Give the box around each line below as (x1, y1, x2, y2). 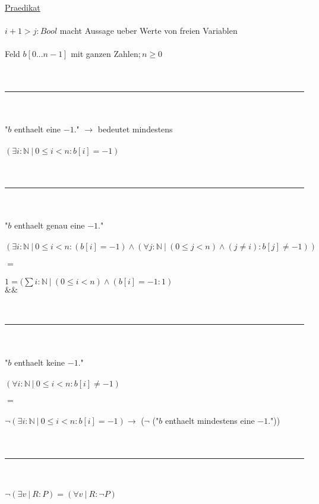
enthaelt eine (14, 123, 61, 135)
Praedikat (5, 1, 40, 13)
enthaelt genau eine (14, 218, 85, 231)
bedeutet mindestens (97, 123, 173, 135)
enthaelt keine (14, 356, 65, 368)
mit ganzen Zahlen (71, 47, 138, 60)
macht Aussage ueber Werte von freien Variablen (59, 24, 238, 37)
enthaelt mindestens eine (165, 414, 255, 427)
